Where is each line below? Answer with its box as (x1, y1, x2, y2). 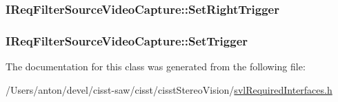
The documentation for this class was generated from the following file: (6, 59, 306, 74)
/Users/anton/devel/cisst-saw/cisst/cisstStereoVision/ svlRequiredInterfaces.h (6, 82, 332, 96)
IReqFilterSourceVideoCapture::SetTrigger (6, 32, 248, 49)
